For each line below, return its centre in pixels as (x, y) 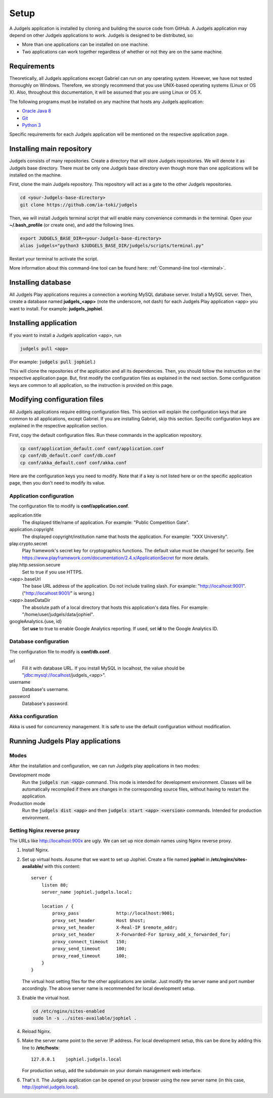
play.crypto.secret (28, 543)
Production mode (27, 803)
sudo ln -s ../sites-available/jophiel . (85, 1018)
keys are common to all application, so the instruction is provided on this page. (91, 385)
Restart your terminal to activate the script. (54, 258)
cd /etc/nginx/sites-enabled (69, 1011)
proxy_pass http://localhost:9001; (114, 913)
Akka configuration (34, 717)
